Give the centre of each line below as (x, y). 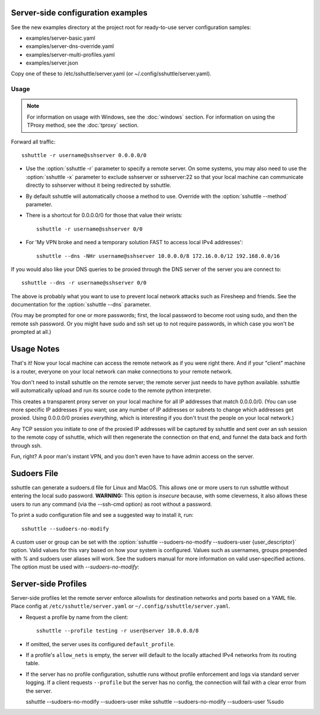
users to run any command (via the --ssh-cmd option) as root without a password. (111, 504)
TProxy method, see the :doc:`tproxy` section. (83, 125)
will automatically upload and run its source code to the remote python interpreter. (111, 391)
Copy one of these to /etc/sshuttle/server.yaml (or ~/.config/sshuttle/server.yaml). (111, 74)
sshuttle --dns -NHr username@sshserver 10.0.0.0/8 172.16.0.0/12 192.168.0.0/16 (158, 256)
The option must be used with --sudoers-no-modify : (75, 567)
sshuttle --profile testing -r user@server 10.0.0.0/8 (118, 631)
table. (33, 663)
